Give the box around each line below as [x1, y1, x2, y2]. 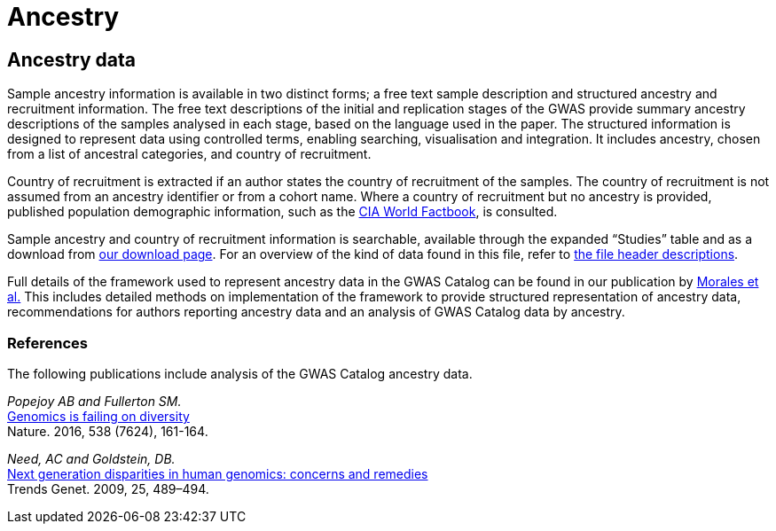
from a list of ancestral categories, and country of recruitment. [7, 146, 372, 162]
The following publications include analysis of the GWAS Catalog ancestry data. [7, 365, 473, 381]
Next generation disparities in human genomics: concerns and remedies [7, 465, 428, 481]
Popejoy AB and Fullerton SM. [7, 393, 182, 409]
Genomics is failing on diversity [7, 408, 190, 424]
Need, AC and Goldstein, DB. [7, 450, 176, 466]
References [7, 333, 88, 352]
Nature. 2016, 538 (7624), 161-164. [7, 423, 208, 439]
